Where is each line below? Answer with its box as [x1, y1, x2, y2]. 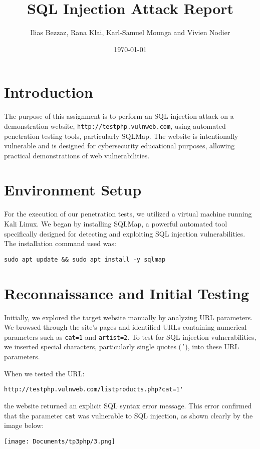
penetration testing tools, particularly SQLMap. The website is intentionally [4, 130, 238, 141]
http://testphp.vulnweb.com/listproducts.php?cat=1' [4, 386, 183, 393]
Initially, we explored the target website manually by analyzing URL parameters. [4, 312, 253, 322]
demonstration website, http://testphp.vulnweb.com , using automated [4, 120, 226, 131]
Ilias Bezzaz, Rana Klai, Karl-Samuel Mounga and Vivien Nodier [30, 27, 230, 38]
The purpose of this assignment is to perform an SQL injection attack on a [4, 111, 234, 121]
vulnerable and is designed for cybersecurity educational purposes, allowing [4, 140, 235, 151]
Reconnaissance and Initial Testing [4, 283, 249, 303]
